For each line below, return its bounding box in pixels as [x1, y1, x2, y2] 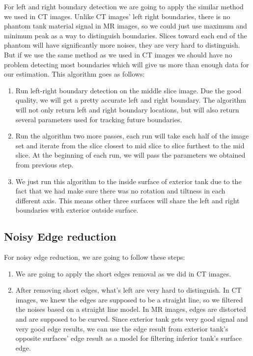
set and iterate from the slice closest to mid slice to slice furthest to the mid [15, 140, 245, 150]
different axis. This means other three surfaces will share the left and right [15, 195, 240, 205]
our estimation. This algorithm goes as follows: [4, 69, 145, 79]
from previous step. [15, 159, 74, 169]
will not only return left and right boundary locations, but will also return [15, 104, 239, 114]
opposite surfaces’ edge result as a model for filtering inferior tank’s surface [15, 333, 242, 343]
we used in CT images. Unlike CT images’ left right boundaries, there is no [4, 11, 230, 21]
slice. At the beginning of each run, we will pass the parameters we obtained [15, 150, 246, 160]
